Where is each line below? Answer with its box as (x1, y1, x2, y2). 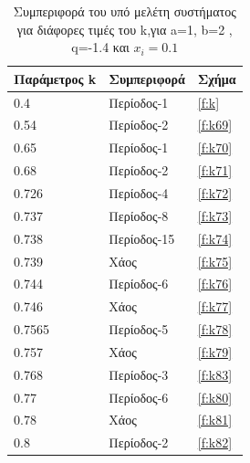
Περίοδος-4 (109, 184, 169, 202)
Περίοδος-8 (109, 205, 169, 225)
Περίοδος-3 (109, 364, 169, 384)
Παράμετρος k (14, 68, 97, 88)
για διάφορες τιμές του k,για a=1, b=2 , (16, 19, 233, 38)
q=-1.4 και (71, 37, 130, 57)
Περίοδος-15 (109, 228, 175, 247)
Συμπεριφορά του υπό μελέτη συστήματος (13, 2, 236, 20)
